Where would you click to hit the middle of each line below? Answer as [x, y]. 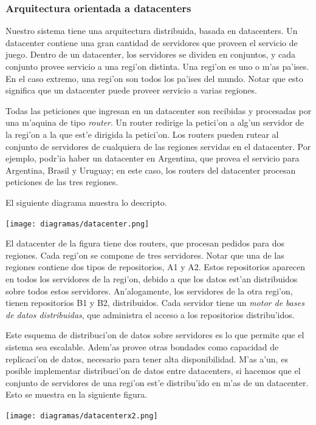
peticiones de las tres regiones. [62, 182]
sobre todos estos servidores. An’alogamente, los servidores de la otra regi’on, [149, 291]
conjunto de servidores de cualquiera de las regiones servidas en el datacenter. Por [158, 146]
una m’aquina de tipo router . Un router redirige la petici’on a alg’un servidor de [155, 122]
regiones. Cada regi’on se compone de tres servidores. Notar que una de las [145, 255]
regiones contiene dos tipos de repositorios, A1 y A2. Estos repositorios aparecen [156, 267]
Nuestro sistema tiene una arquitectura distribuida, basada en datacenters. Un [152, 31]
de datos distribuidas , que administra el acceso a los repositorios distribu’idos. [150, 314]
